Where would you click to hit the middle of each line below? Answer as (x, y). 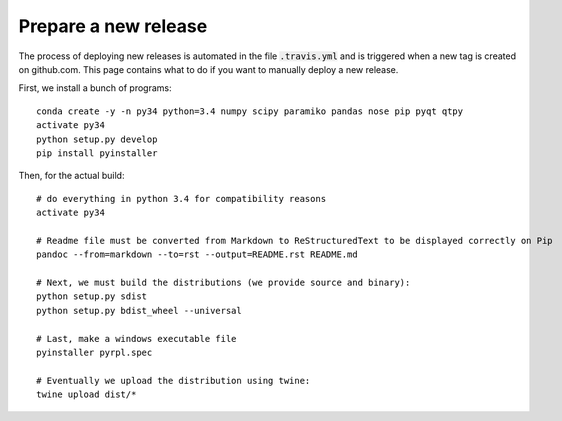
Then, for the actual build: (71, 176)
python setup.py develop (97, 139)
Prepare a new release (113, 26)
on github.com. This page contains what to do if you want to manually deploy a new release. (208, 69)
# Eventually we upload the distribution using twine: (173, 380)
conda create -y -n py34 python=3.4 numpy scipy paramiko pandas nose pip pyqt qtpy (250, 111)
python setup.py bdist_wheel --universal (139, 310)
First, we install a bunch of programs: (95, 88)
